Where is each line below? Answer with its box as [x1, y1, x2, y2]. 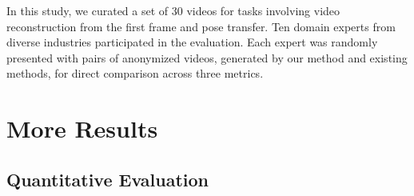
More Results [6, 112, 158, 145]
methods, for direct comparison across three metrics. [6, 65, 264, 82]
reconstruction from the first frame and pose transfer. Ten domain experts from [6, 18, 396, 34]
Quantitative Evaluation [6, 166, 209, 191]
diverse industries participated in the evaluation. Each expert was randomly [6, 34, 378, 50]
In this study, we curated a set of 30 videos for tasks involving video [6, 2, 340, 18]
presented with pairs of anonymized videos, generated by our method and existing [6, 49, 408, 66]
